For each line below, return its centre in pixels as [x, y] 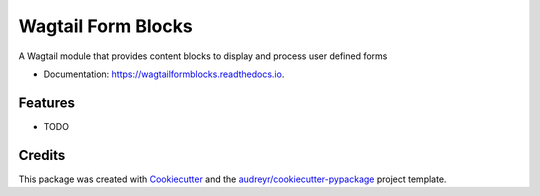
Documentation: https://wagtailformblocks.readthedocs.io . [164, 74]
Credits [42, 155]
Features [46, 102]
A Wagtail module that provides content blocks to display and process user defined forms [203, 56]
